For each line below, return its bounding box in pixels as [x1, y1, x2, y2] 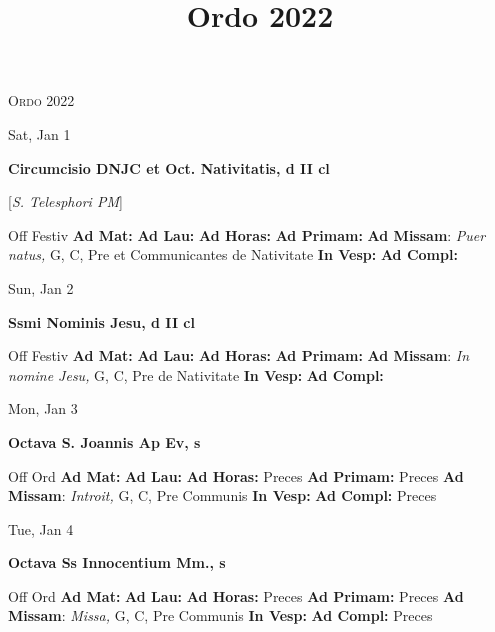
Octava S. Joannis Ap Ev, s [8, 431, 201, 452]
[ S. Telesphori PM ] [8, 191, 123, 212]
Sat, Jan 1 [8, 123, 71, 144]
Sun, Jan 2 [8, 277, 74, 298]
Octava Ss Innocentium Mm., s [8, 552, 226, 573]
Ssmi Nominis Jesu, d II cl [8, 311, 195, 332]
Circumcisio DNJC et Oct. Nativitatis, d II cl [8, 157, 330, 178]
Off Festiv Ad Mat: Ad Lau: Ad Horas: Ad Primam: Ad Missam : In [8, 345, 470, 366]
